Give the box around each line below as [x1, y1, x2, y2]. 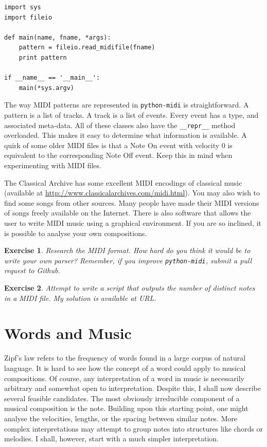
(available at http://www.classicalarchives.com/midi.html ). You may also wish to [4, 187, 260, 198]
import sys [4, 4, 41, 11]
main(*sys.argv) [19, 84, 75, 92]
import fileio [4, 13, 52, 21]
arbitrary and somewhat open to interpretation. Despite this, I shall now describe [4, 383, 261, 394]
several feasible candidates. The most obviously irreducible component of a [4, 392, 240, 403]
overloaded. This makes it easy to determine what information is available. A [4, 130, 247, 140]
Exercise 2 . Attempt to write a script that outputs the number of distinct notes [4, 282, 255, 293]
